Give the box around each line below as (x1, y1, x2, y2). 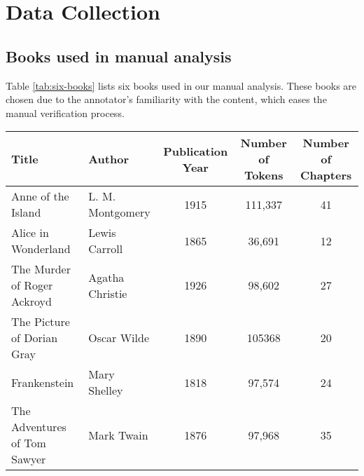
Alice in (11, 224, 49, 241)
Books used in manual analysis (6, 45, 232, 67)
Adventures (11, 419, 66, 435)
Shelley (88, 382, 123, 399)
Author (88, 151, 129, 168)
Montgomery (88, 204, 150, 221)
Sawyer (11, 451, 46, 468)
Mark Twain (88, 426, 148, 443)
